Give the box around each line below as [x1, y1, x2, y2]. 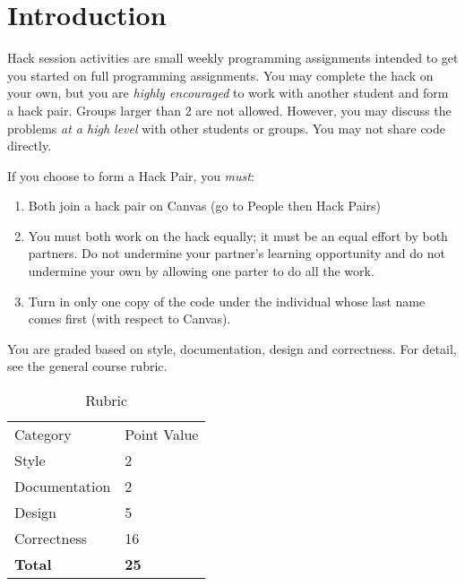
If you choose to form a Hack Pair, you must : [7, 166, 254, 185]
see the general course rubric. [7, 357, 168, 375]
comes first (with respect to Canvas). [28, 309, 231, 328]
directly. [7, 136, 52, 155]
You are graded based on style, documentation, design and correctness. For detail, [7, 339, 457, 358]
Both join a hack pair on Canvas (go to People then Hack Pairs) [28, 196, 381, 215]
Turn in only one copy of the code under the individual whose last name [28, 291, 426, 310]
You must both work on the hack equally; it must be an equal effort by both [28, 226, 448, 245]
